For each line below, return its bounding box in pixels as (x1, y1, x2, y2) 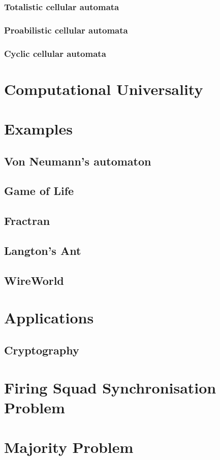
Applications (4, 307, 94, 328)
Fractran (4, 213, 50, 228)
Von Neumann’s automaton (4, 153, 151, 169)
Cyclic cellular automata (4, 47, 106, 59)
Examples (4, 118, 73, 139)
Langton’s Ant (4, 243, 81, 258)
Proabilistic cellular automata (4, 23, 128, 36)
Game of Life (4, 183, 74, 199)
